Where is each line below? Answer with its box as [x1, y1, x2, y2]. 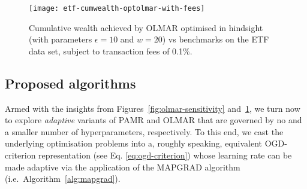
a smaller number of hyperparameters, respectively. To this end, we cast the [5, 125, 284, 138]
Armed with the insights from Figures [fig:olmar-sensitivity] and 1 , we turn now [5, 102, 300, 114]
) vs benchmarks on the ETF [162, 33, 269, 45]
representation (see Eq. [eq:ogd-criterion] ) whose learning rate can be [38, 149, 292, 161]
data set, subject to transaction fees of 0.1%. [29, 44, 192, 57]
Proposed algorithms [5, 74, 136, 92]
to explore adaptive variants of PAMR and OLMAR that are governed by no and [5, 114, 302, 126]
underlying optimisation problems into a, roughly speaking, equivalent [5, 137, 262, 150]
